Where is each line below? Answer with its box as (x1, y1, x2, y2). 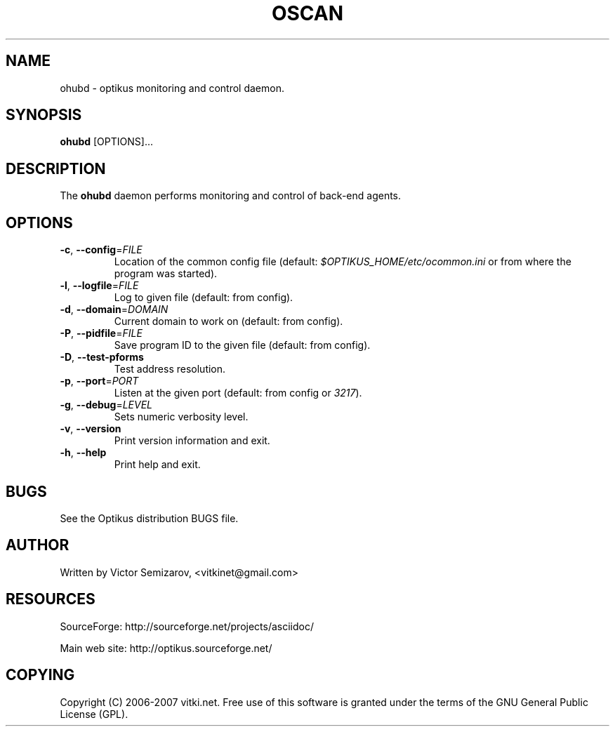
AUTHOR (6, 536, 70, 554)
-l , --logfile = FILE (60, 279, 139, 292)
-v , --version (60, 422, 121, 435)
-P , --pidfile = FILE (60, 327, 143, 340)
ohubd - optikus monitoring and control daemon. (60, 81, 284, 94)
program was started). (114, 267, 218, 280)
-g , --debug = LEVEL (60, 399, 153, 411)
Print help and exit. (114, 458, 201, 471)
